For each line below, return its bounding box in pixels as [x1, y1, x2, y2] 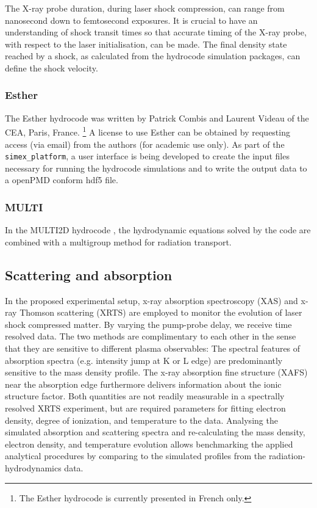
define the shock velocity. [5, 61, 98, 74]
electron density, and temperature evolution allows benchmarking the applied [5, 437, 293, 450]
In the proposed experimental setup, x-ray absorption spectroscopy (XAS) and [5, 294, 298, 307]
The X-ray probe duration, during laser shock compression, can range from [5, 2, 285, 14]
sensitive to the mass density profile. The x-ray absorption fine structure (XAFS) [5, 366, 308, 379]
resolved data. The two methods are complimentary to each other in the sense [5, 330, 296, 343]
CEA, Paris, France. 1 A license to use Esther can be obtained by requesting [5, 124, 290, 139]
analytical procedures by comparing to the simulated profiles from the [5, 449, 266, 462]
